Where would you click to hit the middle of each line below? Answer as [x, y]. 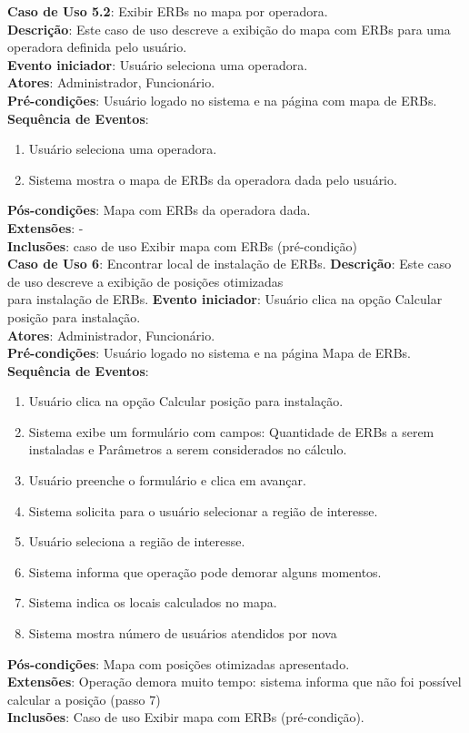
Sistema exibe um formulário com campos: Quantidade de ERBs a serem [231, 431]
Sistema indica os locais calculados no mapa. [153, 602]
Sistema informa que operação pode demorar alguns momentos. [205, 571]
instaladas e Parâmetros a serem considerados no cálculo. [188, 449]
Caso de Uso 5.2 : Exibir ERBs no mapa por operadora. [168, 11]
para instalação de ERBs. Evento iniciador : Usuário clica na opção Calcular [225, 299]
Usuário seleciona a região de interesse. [137, 541]
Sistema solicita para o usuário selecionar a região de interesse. [203, 510]
